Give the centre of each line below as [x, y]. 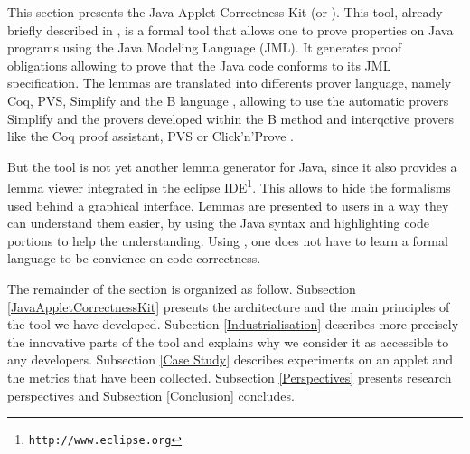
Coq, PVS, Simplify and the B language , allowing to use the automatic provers [228, 100]
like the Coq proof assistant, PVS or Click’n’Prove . [150, 136]
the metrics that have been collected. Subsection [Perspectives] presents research [230, 377]
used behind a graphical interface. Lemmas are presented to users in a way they [228, 205]
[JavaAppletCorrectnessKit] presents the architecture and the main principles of [229, 306]
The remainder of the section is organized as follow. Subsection [182, 288]
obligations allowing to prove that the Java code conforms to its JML [199, 65]
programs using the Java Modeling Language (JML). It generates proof [204, 47]
